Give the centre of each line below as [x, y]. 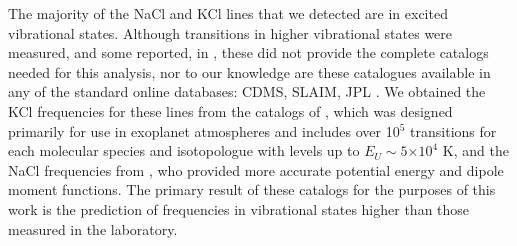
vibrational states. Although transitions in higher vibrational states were [230, 32]
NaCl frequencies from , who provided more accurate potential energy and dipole [256, 169]
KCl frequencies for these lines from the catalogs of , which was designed [230, 110]
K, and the [475, 150]
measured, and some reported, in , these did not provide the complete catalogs [248, 52]
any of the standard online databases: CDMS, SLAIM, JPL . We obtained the [247, 91]
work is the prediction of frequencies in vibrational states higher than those [239, 208]
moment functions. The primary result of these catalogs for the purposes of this [252, 189]
